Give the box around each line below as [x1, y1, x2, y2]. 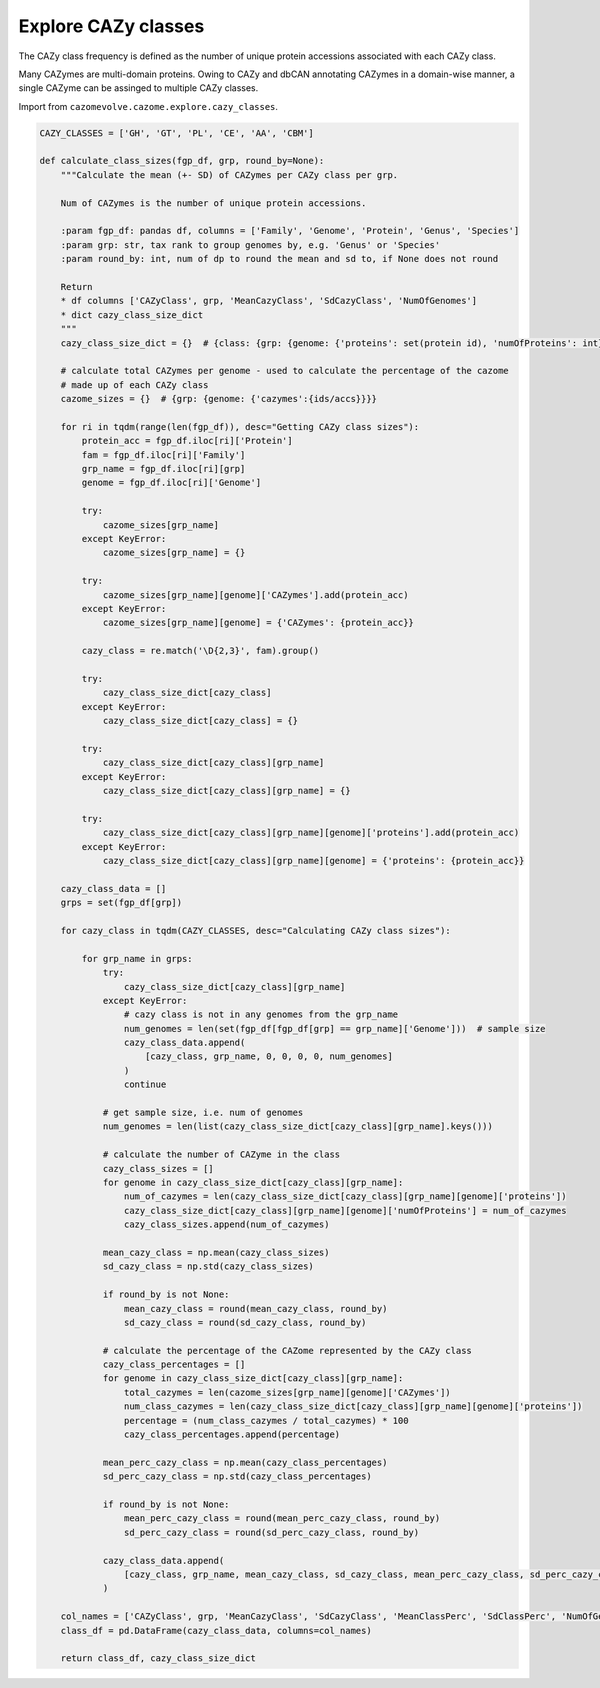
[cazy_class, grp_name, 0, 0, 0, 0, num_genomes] [145, 1051, 394, 1062]
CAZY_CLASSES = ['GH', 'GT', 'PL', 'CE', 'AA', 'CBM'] [39, 127, 314, 139]
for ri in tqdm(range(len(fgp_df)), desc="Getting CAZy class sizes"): [60, 421, 420, 432]
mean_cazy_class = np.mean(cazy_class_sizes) [102, 1246, 330, 1258]
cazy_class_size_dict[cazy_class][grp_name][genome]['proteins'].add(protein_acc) [102, 827, 520, 839]
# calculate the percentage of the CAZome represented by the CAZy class [102, 1345, 472, 1356]
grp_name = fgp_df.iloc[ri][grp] [81, 463, 246, 475]
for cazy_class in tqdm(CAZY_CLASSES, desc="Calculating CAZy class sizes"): [60, 925, 452, 936]
